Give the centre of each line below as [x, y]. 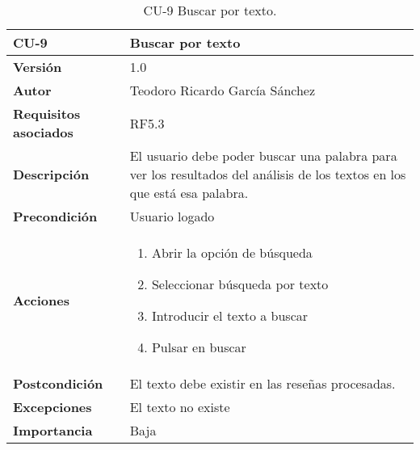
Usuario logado [172, 216]
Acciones [41, 300]
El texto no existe [180, 407]
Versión [38, 67]
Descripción [51, 174]
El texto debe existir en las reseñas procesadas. [262, 383]
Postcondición [58, 383]
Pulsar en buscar [199, 347]
